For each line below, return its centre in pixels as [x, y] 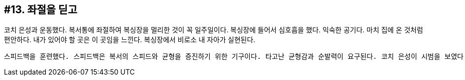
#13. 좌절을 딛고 [41, 10]
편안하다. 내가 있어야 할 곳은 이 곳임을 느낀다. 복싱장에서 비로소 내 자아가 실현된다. [130, 40]
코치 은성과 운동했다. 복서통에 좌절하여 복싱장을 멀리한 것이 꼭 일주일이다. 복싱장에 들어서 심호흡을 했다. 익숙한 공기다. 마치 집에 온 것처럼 [214, 30]
